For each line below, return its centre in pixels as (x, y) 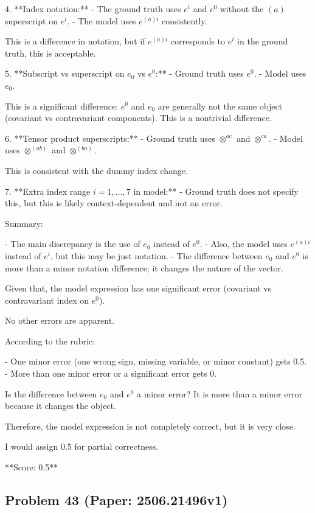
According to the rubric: (50, 340)
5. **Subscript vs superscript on (65, 73)
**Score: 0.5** (32, 467)
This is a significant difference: (62, 106)
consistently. (184, 20)
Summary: (24, 223)
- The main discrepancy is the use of (73, 244)
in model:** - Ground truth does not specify (216, 191)
